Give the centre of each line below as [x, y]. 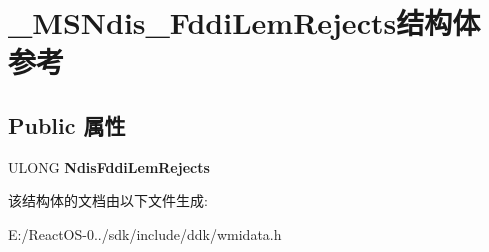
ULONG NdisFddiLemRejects [109, 166]
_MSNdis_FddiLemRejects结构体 [244, 22]
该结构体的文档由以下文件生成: [108, 200]
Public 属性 [67, 124]
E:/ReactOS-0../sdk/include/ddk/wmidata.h [145, 233]
